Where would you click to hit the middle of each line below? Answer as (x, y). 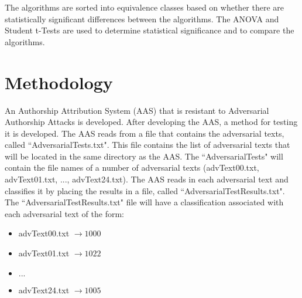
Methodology (59, 82)
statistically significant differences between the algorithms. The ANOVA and (142, 18)
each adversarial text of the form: (64, 213)
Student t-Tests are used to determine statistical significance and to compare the (150, 30)
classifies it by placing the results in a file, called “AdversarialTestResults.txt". (145, 190)
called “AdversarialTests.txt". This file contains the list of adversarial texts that (147, 145)
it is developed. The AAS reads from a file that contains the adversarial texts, (145, 133)
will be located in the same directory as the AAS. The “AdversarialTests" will (144, 156)
